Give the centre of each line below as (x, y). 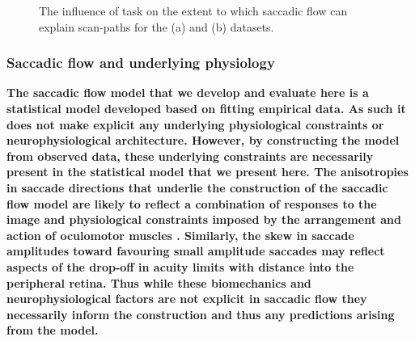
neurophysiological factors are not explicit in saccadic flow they (187, 299)
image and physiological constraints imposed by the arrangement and (204, 219)
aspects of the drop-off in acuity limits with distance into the (180, 266)
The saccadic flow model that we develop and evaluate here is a (188, 93)
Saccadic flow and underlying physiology (141, 63)
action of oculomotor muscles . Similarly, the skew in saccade (180, 235)
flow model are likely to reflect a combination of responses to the (192, 203)
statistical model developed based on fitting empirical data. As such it (206, 108)
